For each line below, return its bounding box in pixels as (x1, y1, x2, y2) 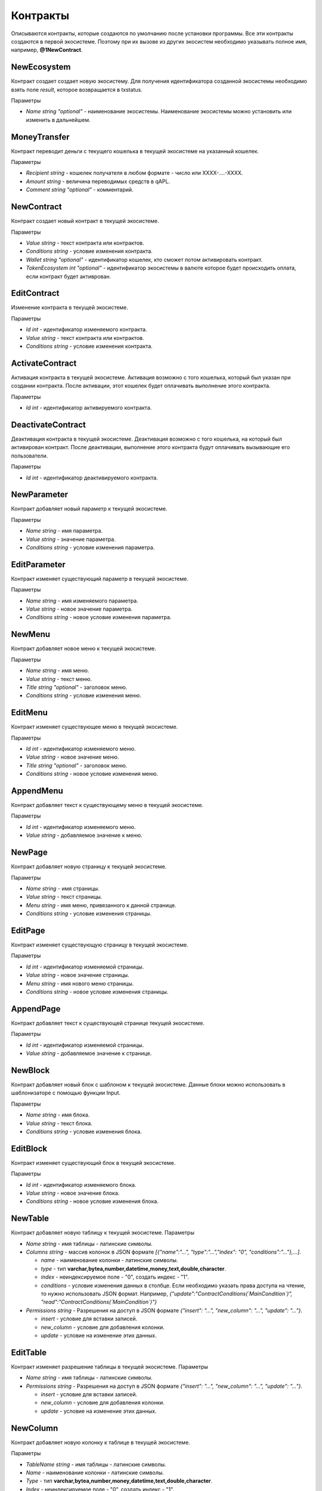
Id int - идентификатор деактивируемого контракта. (26, 474, 158, 481)
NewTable (11, 1214, 49, 1224)
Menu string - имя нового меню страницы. (26, 980, 134, 987)
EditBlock (11, 1143, 48, 1153)
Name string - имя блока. (26, 1111, 90, 1118)
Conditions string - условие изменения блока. (26, 1128, 143, 1135)
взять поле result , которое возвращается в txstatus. (11, 86, 143, 93)
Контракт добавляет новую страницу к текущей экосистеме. (11, 863, 167, 870)
